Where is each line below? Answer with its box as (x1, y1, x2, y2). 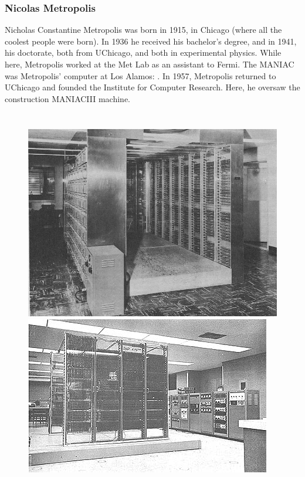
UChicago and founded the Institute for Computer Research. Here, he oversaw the (5, 81, 300, 93)
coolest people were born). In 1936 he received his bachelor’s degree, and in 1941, (5, 35, 297, 47)
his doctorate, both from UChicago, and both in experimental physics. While (5, 46, 282, 59)
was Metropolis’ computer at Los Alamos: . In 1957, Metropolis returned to (5, 69, 276, 82)
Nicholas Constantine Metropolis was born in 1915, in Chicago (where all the (5, 23, 282, 36)
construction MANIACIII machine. (5, 92, 131, 104)
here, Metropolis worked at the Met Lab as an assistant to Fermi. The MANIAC (5, 58, 294, 70)
